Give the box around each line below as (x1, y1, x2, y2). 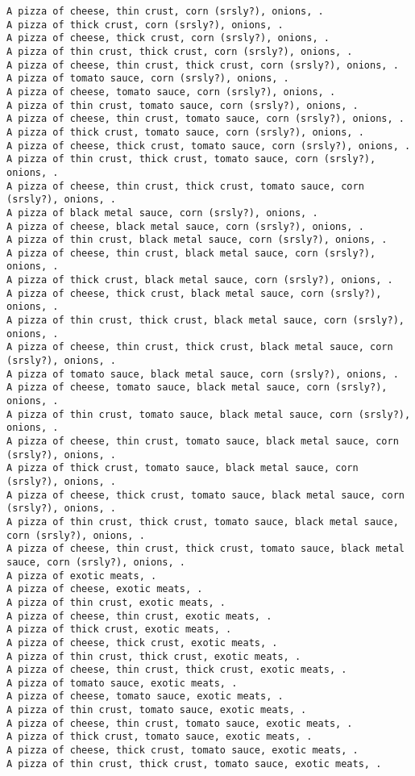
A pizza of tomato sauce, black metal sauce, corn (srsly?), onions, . (6, 368, 399, 380)
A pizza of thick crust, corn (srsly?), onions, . (6, 19, 284, 31)
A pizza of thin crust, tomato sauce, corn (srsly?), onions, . (6, 99, 359, 111)
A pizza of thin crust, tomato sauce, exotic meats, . (6, 704, 307, 716)
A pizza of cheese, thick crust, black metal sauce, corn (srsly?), (6, 287, 382, 299)
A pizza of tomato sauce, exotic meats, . (6, 677, 238, 689)
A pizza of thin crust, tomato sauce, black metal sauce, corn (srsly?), (6, 408, 411, 420)
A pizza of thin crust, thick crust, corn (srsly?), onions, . (6, 45, 353, 57)
